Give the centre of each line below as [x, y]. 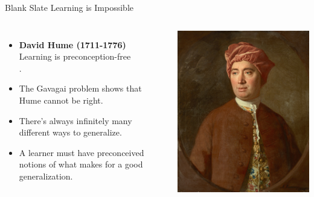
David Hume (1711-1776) [72, 44]
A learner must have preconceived [82, 152]
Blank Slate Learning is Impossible [69, 7]
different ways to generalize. [70, 132]
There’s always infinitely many [75, 120]
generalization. [46, 176]
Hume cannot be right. [61, 100]
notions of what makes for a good [81, 164]
